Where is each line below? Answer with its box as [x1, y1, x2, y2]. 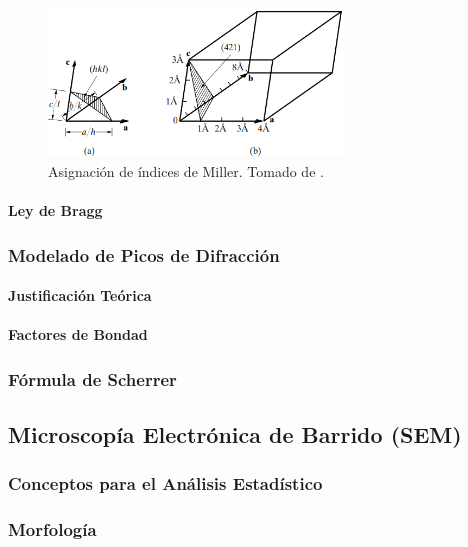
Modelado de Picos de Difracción [8, 242, 280, 267]
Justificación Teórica [8, 285, 152, 306]
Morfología [8, 517, 97, 542]
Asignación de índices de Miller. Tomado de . [48, 160, 324, 181]
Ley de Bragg [8, 199, 103, 220]
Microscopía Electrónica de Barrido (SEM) [8, 419, 462, 450]
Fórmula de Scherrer [8, 366, 177, 391]
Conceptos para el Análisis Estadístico [8, 471, 323, 496]
